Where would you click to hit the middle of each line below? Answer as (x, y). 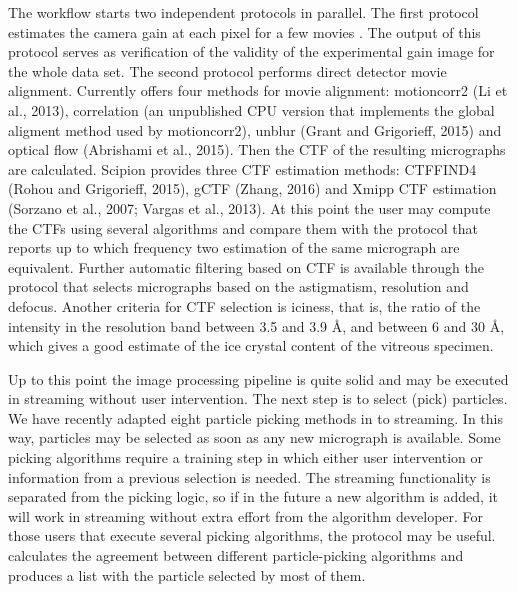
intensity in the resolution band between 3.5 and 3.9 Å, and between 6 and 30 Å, (256, 325)
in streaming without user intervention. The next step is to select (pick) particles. (258, 398)
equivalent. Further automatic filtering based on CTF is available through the (246, 266)
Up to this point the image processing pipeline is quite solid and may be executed (258, 378)
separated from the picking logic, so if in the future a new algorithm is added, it (253, 496)
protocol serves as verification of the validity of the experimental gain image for (251, 51)
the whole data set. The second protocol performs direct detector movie (227, 70)
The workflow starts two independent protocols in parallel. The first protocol (243, 12)
